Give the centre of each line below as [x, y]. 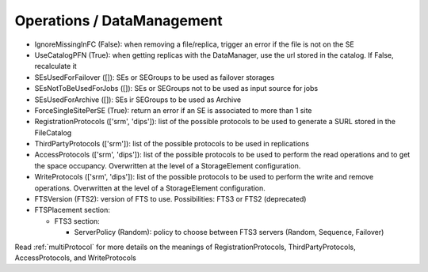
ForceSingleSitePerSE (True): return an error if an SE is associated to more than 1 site [173, 110]
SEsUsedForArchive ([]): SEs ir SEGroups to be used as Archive [138, 100]
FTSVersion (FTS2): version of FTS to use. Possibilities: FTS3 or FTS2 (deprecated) [170, 199]
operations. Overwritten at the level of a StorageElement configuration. [150, 188]
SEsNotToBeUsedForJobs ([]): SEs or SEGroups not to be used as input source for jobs [176, 89]
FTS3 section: [77, 221]
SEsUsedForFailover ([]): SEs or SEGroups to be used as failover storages [155, 77]
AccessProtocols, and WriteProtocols [75, 258]
